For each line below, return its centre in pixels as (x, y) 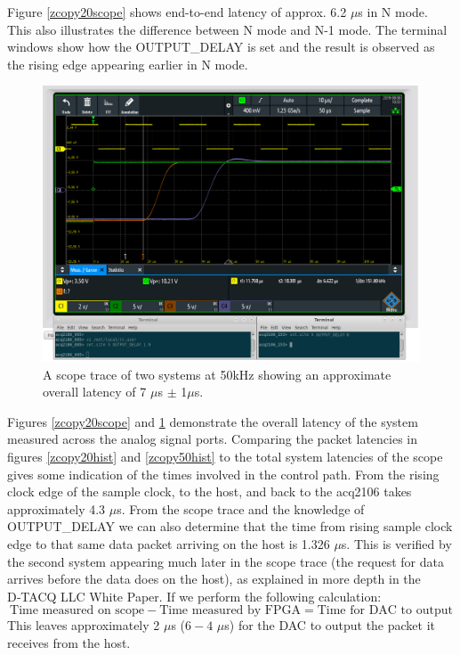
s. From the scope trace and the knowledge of (241, 508)
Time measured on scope (77, 611)
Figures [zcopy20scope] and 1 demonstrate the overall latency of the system (213, 421)
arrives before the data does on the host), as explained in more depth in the (214, 579)
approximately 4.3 (56, 508)
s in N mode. (393, 12)
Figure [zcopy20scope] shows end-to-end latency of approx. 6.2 (177, 12)
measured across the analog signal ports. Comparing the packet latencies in (213, 439)
